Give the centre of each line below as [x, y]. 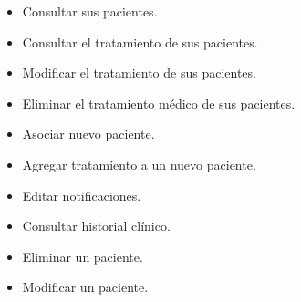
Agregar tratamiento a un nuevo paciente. [139, 164]
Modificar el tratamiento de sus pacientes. [139, 73]
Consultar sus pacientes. [90, 11]
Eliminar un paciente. [83, 256]
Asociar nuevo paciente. [88, 134]
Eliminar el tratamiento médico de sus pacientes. [159, 103]
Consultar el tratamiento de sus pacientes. [140, 42]
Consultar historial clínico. [96, 226]
